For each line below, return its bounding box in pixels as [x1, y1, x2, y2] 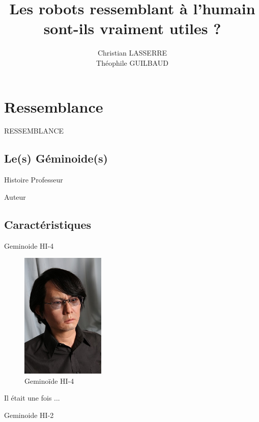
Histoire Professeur [4, 174, 63, 185]
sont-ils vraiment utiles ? [43, 18, 221, 39]
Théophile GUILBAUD [96, 57, 168, 68]
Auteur [4, 191, 26, 202]
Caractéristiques [4, 216, 92, 232]
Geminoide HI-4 [4, 240, 54, 251]
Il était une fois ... [4, 392, 60, 403]
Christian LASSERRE [97, 47, 167, 58]
